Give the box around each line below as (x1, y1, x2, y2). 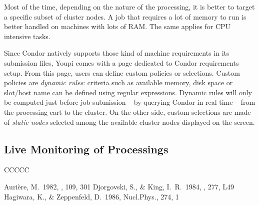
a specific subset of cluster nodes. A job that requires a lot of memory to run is (4, 11, 246, 22)
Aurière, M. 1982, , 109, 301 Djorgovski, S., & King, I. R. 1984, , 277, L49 (4, 181, 234, 191)
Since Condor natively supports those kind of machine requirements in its (4, 48, 229, 58)
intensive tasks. (4, 31, 50, 41)
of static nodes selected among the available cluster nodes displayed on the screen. (4, 116, 255, 127)
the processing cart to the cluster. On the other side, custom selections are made (4, 106, 251, 117)
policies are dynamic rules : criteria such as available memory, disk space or (4, 77, 233, 88)
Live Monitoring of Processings (4, 141, 168, 156)
